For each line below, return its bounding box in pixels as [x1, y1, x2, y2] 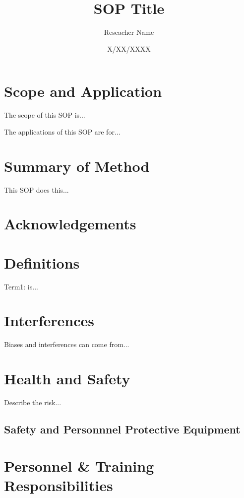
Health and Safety [4, 368, 130, 389]
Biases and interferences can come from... [4, 339, 129, 350]
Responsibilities [4, 475, 113, 495]
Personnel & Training [4, 455, 154, 476]
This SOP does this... [4, 184, 69, 195]
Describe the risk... [4, 397, 61, 408]
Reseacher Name [104, 27, 154, 37]
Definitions [4, 252, 80, 273]
